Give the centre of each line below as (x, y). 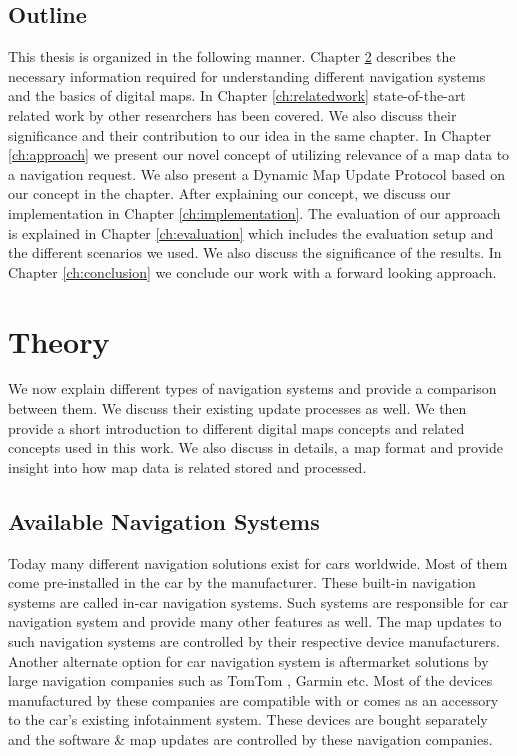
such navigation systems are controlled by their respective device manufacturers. (254, 641)
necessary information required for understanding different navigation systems (247, 75)
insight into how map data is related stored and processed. (187, 466)
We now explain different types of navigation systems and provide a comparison (252, 388)
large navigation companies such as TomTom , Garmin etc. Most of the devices (250, 680)
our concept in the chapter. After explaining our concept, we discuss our (229, 193)
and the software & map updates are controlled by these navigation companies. (250, 738)
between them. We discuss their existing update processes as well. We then (237, 408)
